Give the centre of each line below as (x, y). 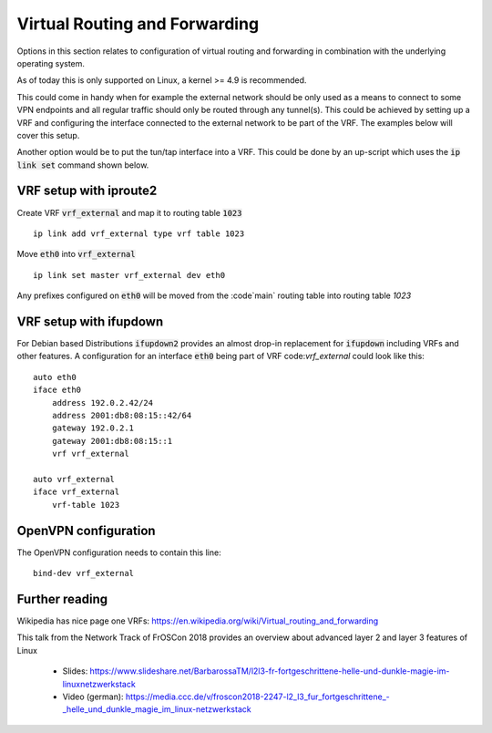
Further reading (62, 599)
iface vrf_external (77, 492)
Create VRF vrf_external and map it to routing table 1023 (129, 212)
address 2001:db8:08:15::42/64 (122, 415)
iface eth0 (57, 390)
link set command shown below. (83, 165)
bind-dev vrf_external (84, 573)
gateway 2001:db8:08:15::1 (112, 441)
